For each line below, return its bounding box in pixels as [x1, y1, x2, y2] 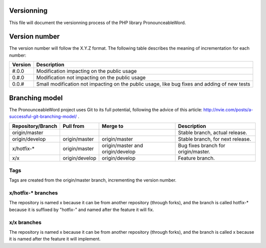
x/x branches [9, 219, 42, 226]
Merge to [101, 123, 124, 129]
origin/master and [101, 142, 143, 149]
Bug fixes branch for [178, 142, 226, 149]
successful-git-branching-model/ [9, 114, 77, 120]
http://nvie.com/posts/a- [203, 106, 253, 113]
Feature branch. [178, 155, 215, 161]
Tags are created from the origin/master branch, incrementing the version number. [9, 177, 177, 183]
